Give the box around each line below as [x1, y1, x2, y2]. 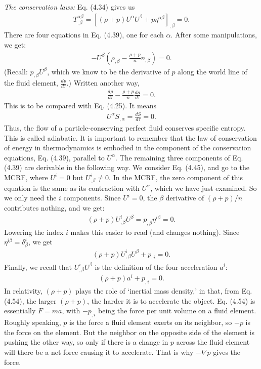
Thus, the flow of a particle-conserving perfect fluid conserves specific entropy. [4, 122, 246, 133]
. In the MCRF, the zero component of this [109, 172, 243, 182]
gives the [213, 346, 241, 357]
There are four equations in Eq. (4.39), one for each [4, 29, 164, 40]
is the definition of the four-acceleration [95, 261, 217, 272]
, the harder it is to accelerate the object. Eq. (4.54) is [87, 295, 255, 306]
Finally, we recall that [4, 261, 72, 272]
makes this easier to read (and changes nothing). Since [70, 226, 240, 237]
